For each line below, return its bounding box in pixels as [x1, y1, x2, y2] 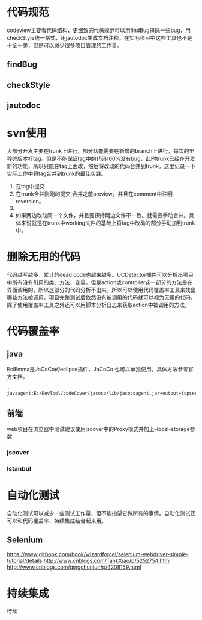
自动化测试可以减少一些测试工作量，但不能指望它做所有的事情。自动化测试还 [7, 509, 196, 516]
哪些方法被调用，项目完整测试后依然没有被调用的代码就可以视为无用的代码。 [7, 293, 196, 301]
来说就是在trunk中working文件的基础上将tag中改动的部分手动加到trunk [20, 219, 195, 226]
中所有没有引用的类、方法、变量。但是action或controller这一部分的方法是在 [7, 278, 193, 286]
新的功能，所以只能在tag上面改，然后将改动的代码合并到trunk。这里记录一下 [7, 163, 196, 170]
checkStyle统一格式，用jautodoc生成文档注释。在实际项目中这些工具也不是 [7, 34, 192, 41]
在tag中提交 [15, 183, 45, 190]
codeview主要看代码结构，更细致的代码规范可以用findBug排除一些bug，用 [7, 26, 191, 34]
